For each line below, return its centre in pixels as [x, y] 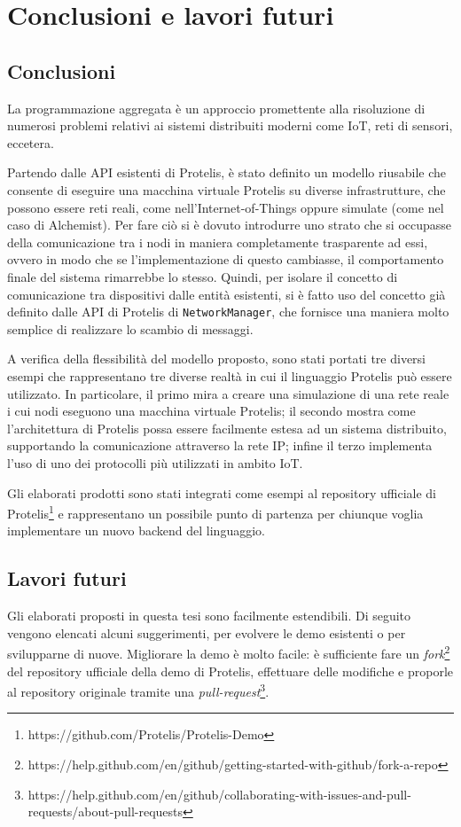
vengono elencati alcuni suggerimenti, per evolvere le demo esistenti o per [207, 632]
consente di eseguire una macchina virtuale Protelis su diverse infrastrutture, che [227, 189]
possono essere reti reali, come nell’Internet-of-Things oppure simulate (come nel [226, 207]
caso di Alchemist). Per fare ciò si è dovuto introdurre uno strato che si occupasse [230, 225]
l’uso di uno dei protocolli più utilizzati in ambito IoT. [155, 462]
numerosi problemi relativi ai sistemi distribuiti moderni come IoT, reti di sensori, [230, 125]
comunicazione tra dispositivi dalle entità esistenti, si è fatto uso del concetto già [227, 294]
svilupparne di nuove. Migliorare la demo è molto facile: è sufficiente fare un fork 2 [229, 652]
